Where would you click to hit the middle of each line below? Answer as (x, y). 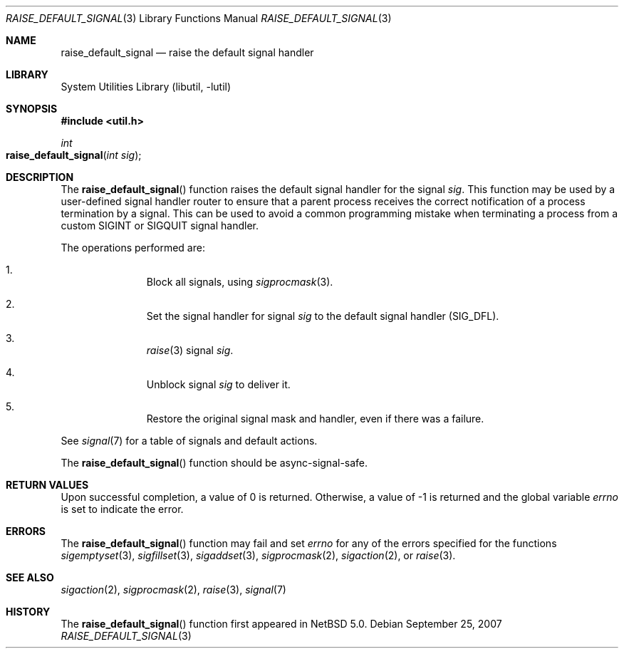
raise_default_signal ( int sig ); (74, 155)
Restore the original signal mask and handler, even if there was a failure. (315, 419)
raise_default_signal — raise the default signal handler (187, 52)
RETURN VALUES (47, 485)
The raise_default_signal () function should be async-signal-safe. (214, 463)
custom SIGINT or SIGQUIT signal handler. (160, 225)
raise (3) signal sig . (190, 350)
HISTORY (28, 612)
